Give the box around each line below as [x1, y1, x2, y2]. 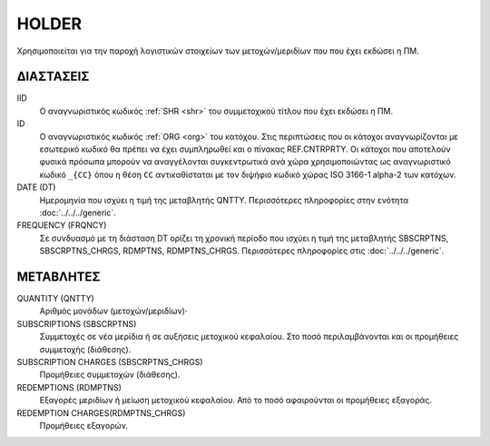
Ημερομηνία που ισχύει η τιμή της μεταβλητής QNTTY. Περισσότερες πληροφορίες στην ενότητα [39, 194, 408, 205]
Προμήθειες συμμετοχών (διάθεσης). [39, 369, 181, 381]
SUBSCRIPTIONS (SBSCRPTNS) [16, 318, 137, 329]
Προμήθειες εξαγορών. [39, 420, 129, 431]
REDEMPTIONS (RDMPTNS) [16, 382, 122, 392]
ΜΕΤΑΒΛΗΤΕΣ [16, 269, 101, 284]
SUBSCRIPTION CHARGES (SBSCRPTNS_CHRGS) [16, 357, 203, 367]
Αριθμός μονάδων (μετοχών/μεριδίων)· [39, 305, 188, 317]
